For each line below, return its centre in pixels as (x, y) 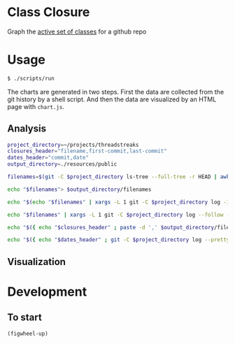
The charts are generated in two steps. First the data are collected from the (116, 92)
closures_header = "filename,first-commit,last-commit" (87, 151)
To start (24, 318)
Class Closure (49, 12)
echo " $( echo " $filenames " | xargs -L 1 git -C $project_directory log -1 (119, 202)
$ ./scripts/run (31, 78)
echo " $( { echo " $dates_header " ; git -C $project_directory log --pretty (119, 240)
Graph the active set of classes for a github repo (77, 31)
